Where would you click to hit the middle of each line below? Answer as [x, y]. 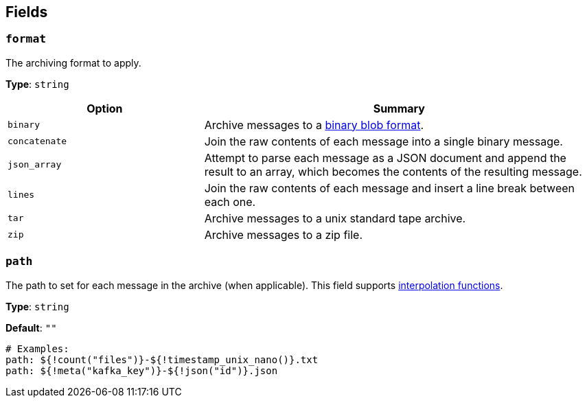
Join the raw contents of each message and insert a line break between [390, 188]
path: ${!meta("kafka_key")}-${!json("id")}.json [142, 370]
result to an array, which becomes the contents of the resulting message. [393, 171]
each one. [230, 201]
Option [105, 108]
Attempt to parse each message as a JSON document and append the [385, 158]
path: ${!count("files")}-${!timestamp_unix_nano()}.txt [162, 359]
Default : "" [31, 327]
